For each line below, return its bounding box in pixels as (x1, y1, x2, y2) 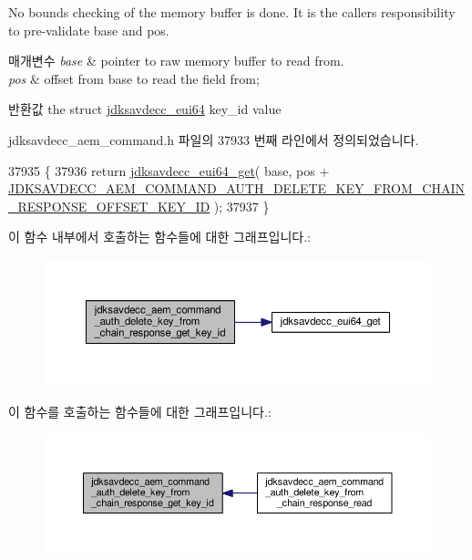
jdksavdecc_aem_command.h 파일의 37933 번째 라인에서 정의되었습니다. (8, 130, 419, 149)
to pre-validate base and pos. (8, 20, 169, 39)
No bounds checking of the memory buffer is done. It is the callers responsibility (8, 3, 456, 21)
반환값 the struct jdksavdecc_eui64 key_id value (8, 99, 282, 119)
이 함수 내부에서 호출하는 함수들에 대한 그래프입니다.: (8, 227, 311, 246)
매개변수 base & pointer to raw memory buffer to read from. (8, 51, 344, 70)
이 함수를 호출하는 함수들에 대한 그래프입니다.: (8, 402, 272, 421)
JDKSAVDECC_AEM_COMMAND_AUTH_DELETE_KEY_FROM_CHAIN (8, 179, 465, 198)
